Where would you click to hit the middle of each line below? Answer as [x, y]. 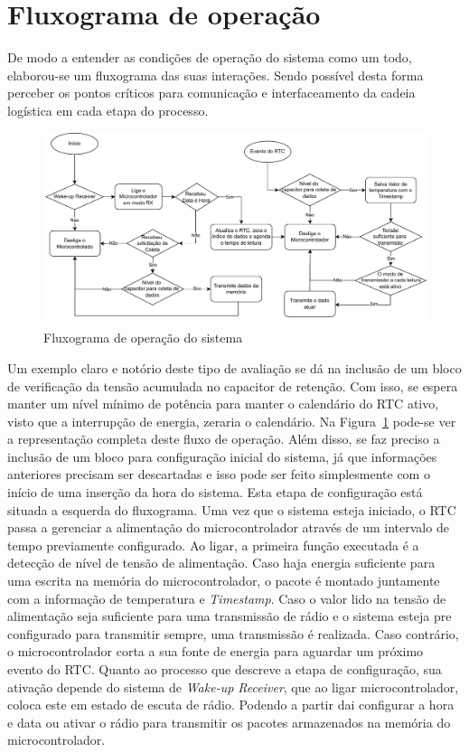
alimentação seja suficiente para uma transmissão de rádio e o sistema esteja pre [230, 616]
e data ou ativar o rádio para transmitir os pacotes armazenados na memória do [229, 722]
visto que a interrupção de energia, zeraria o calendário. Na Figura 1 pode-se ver [232, 421]
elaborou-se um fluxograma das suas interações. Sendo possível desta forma [216, 75]
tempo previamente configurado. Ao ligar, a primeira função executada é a [213, 545]
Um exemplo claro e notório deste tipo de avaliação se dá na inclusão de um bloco [234, 367]
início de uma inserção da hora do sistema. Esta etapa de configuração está [215, 492]
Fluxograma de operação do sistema [143, 338]
